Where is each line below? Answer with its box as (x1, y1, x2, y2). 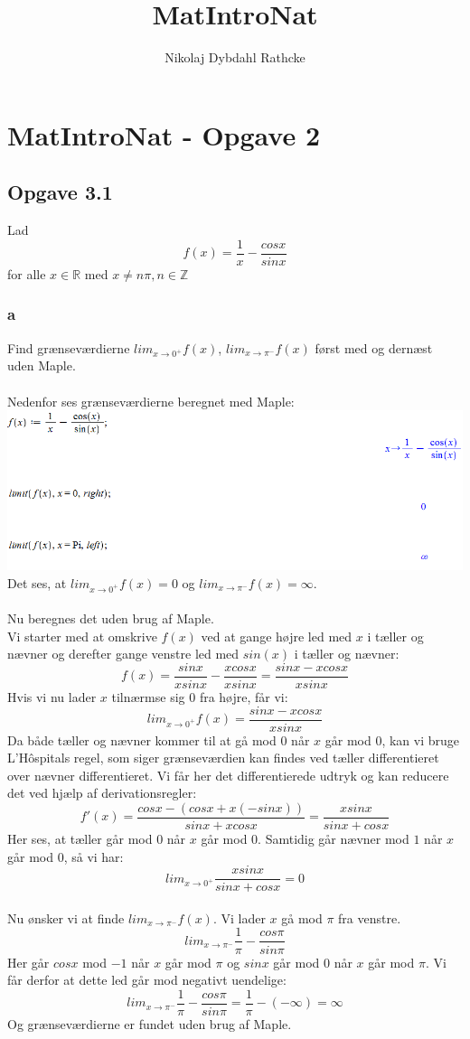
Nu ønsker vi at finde (7, 908, 125, 927)
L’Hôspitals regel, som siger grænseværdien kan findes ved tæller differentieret (7, 748, 439, 767)
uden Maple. (7, 356, 76, 375)
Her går (7, 952, 50, 971)
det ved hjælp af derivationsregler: (7, 783, 197, 802)
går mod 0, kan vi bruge (324, 730, 459, 749)
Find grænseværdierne (7, 338, 130, 357)
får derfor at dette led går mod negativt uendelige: (7, 970, 287, 989)
